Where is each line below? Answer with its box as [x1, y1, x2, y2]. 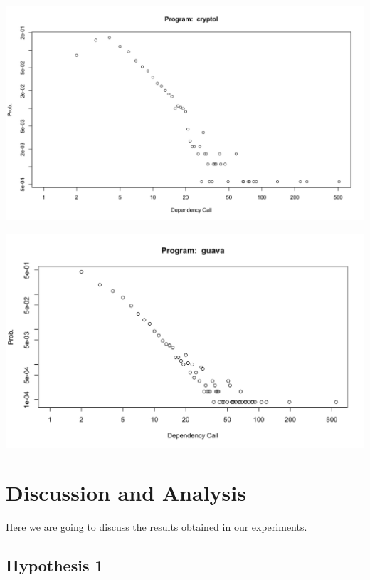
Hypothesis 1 [6, 554, 104, 576]
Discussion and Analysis [6, 478, 246, 507]
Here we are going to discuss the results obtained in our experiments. [6, 519, 307, 534]
